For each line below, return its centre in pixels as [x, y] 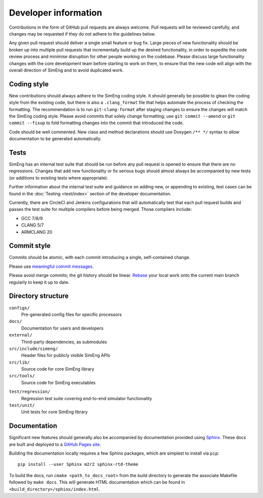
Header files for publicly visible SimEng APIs [66, 355]
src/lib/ [19, 362]
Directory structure [39, 296]
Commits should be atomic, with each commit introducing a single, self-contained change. [100, 258]
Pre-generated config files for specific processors [71, 314]
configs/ [19, 308]
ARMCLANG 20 [37, 232]
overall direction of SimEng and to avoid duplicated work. [66, 70]
